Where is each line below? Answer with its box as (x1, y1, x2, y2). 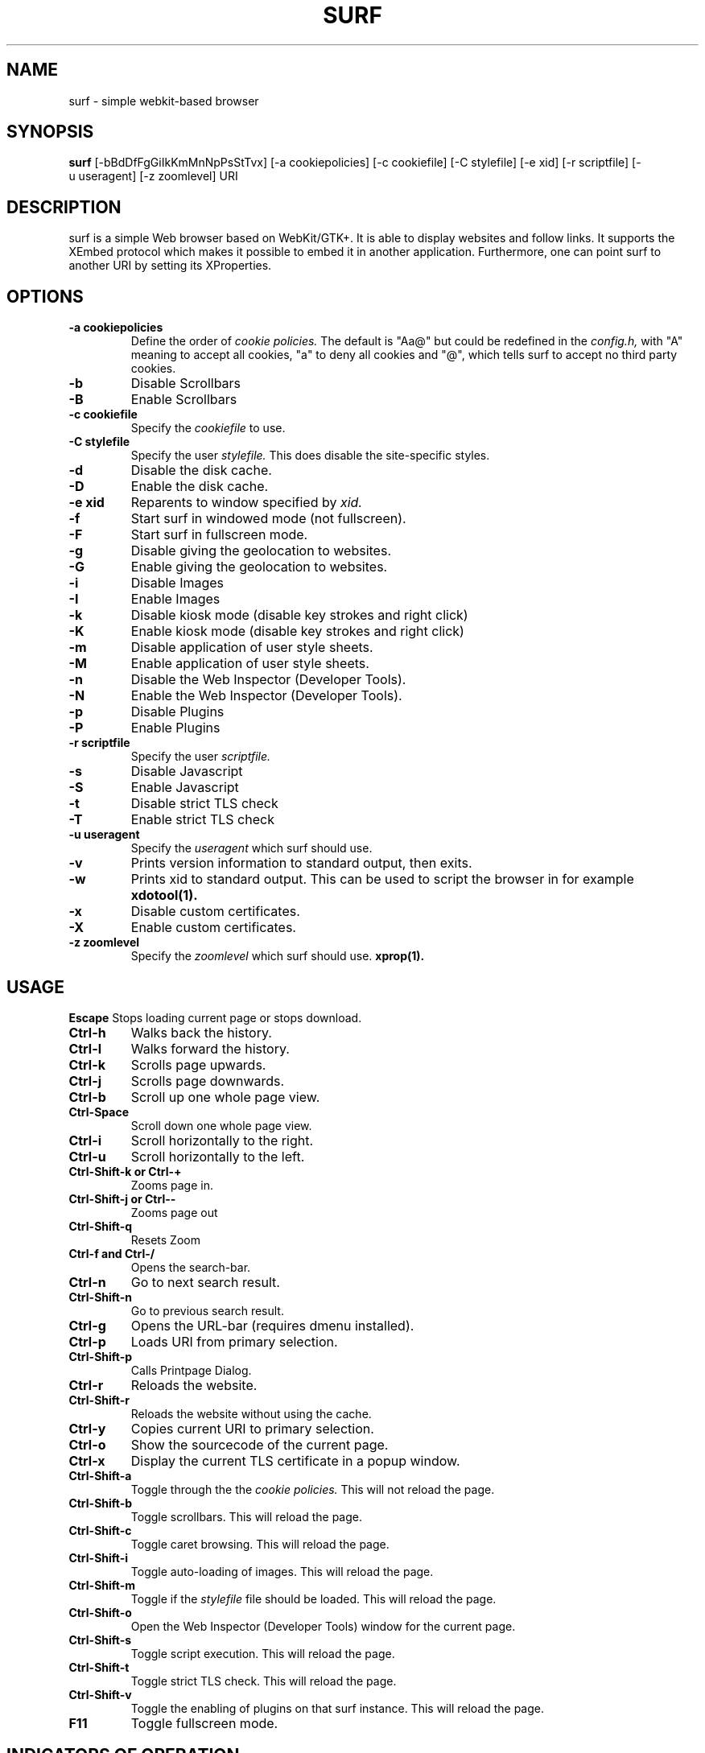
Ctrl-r (68, 1376, 104, 1393)
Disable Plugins (130, 703, 225, 720)
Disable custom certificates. (130, 903, 300, 920)
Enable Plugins (130, 720, 221, 736)
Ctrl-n (68, 1273, 106, 1290)
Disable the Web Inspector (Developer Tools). (130, 671, 406, 688)
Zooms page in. (130, 1178, 213, 1192)
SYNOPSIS (6, 122, 94, 142)
